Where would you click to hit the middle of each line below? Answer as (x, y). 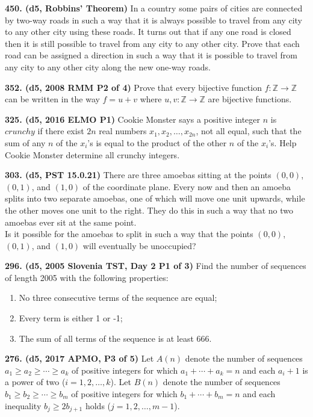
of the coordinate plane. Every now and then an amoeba (187, 186)
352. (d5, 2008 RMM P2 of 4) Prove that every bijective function (133, 87)
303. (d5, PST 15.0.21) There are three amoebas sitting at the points (138, 175)
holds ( (98, 405)
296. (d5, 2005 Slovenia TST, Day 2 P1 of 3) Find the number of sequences (156, 266)
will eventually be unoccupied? (139, 245)
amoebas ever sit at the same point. (71, 222)
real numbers (123, 131)
